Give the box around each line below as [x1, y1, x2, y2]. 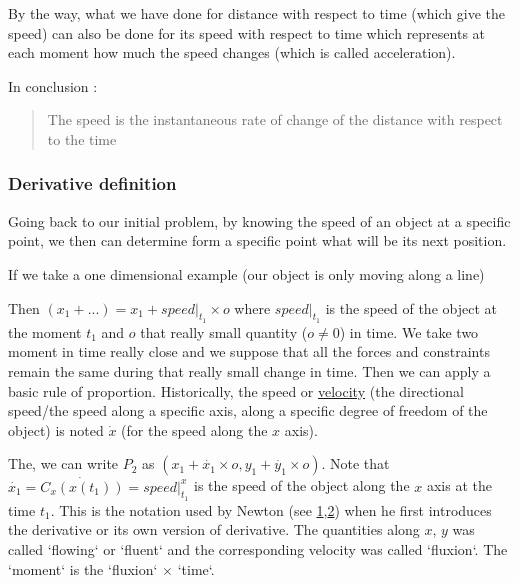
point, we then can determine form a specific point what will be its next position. [8, 230, 507, 251]
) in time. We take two [339, 321, 479, 342]
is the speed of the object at [325, 297, 497, 318]
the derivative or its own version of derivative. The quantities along [8, 519, 420, 540]
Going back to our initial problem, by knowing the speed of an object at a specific [8, 210, 511, 231]
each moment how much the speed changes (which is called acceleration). [8, 42, 456, 63]
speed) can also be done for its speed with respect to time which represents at [8, 22, 486, 43]
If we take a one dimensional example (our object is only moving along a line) [8, 263, 485, 284]
